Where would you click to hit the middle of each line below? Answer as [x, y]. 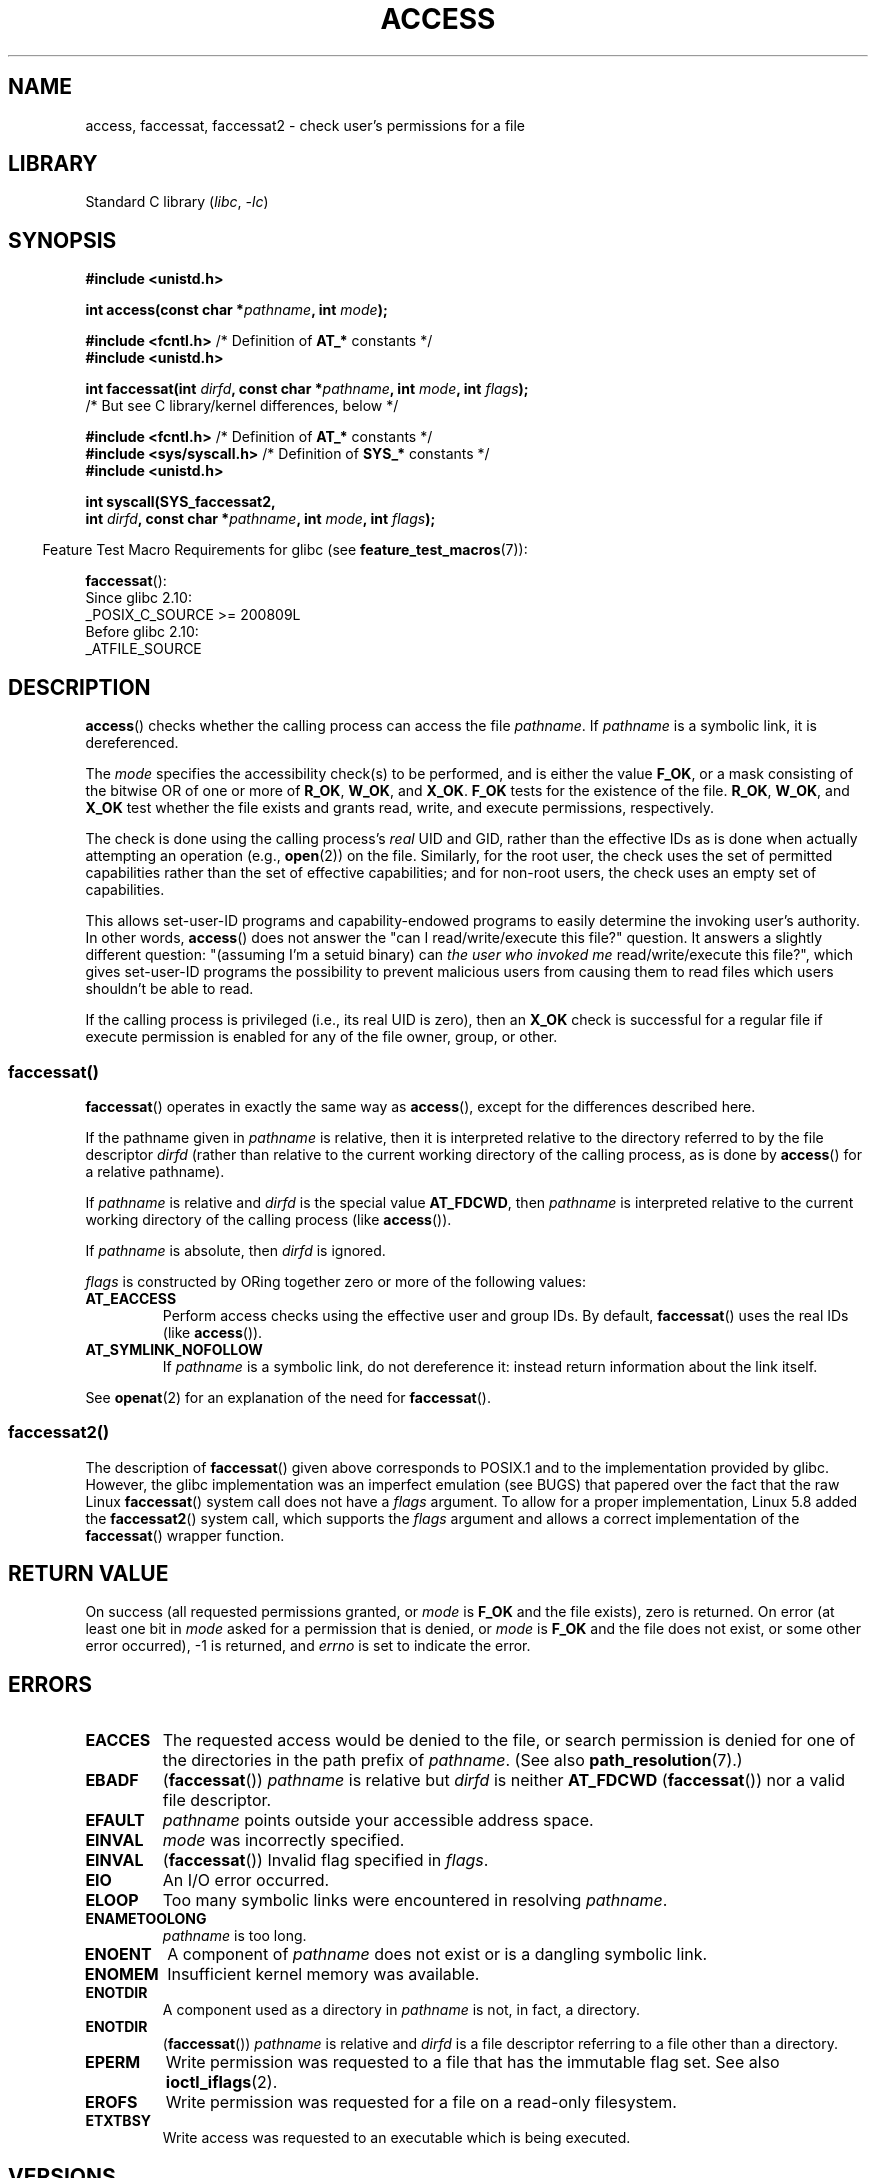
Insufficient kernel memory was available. [323, 1974]
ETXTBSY [118, 2121]
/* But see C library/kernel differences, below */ [242, 406]
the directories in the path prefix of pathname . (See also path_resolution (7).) [452, 1760]
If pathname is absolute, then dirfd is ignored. [235, 1250]
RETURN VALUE [88, 1574]
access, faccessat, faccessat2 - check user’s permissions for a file [305, 125]
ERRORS [50, 1684]
